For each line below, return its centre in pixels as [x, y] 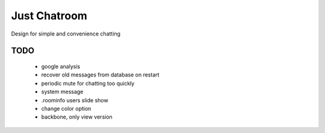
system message [62, 92]
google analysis [61, 66]
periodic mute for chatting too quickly [88, 83]
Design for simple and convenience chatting [66, 34]
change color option [66, 108]
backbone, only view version [77, 117]
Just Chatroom [49, 16]
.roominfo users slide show [75, 100]
